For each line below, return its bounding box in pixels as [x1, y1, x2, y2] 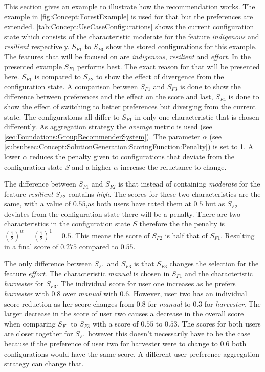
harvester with [4, 288, 49, 298]
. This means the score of [71, 229, 150, 240]
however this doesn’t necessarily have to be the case [88, 328, 251, 339]
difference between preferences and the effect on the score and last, [4, 91, 213, 102]
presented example [4, 61, 62, 72]
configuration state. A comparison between [4, 81, 138, 91]
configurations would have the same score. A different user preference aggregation [4, 348, 260, 359]
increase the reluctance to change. [120, 161, 227, 172]
